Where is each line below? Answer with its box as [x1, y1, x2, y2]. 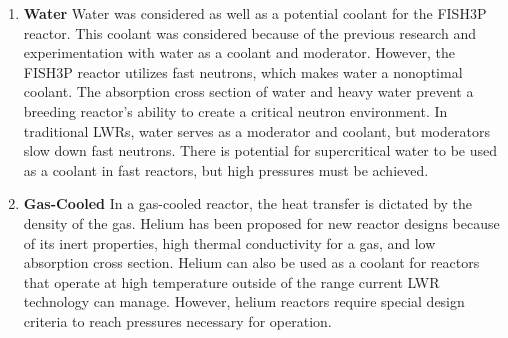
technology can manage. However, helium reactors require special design [23, 291, 465, 312]
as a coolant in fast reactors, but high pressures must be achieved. [23, 159, 429, 180]
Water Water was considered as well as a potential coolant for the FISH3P [23, 3, 487, 23]
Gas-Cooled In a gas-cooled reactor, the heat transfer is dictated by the [23, 193, 473, 214]
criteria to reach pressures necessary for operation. [23, 310, 332, 331]
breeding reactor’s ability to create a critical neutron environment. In [23, 100, 448, 121]
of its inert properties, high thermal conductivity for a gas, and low [23, 232, 436, 253]
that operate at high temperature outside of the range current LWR [23, 271, 440, 292]
